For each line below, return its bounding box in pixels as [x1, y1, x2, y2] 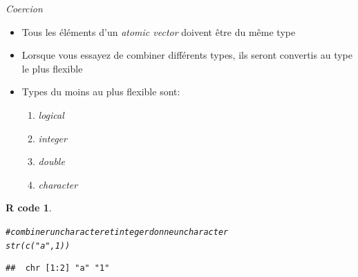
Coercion [6, 1, 43, 15]
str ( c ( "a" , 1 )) [6, 240, 70, 251]
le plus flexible [21, 61, 83, 75]
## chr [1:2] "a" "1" [6, 263, 110, 274]
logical [38, 107, 64, 122]
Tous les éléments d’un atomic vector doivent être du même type [21, 24, 296, 39]
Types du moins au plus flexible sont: [21, 84, 180, 99]
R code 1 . [6, 200, 52, 215]
